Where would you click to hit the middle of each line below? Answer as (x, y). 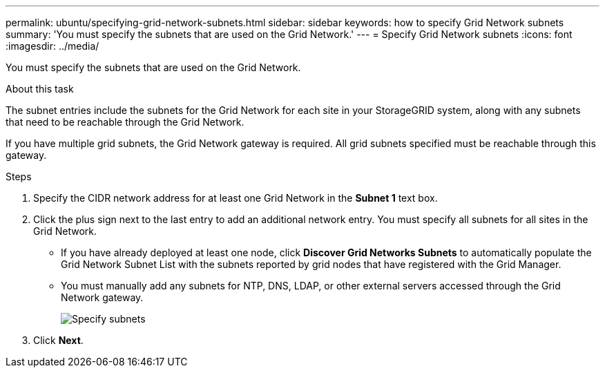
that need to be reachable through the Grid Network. (125, 122)
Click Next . (58, 340)
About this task (40, 89)
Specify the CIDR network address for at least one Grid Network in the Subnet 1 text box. (236, 198)
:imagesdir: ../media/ (52, 46)
